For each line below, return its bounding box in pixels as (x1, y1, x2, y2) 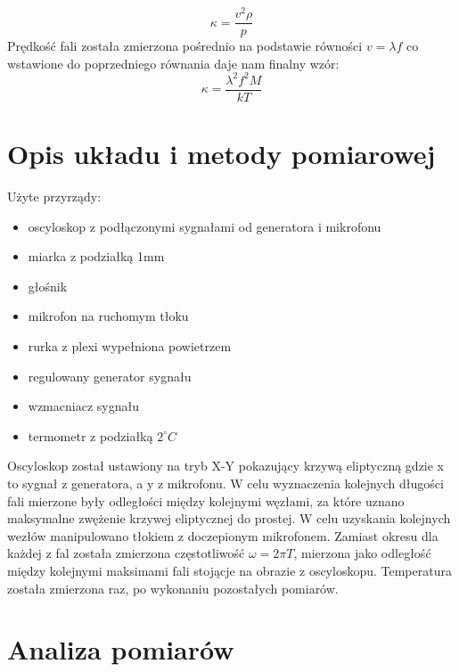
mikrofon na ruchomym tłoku (28, 307, 189, 325)
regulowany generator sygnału (28, 366, 192, 385)
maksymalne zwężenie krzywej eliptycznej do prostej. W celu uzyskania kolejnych (7, 509, 451, 528)
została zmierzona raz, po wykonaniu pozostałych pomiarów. (7, 578, 339, 597)
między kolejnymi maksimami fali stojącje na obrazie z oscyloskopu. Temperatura (7, 561, 452, 579)
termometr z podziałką (28, 426, 153, 445)
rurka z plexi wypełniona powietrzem (28, 336, 232, 355)
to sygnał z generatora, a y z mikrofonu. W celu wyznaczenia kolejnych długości (7, 473, 444, 492)
